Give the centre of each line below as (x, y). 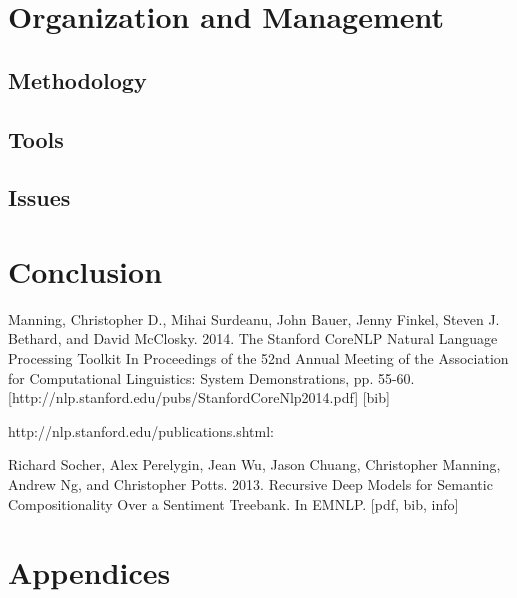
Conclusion (85, 270)
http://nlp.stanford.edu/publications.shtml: (141, 430)
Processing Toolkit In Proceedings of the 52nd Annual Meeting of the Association (258, 358)
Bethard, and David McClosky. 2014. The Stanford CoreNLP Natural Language (253, 338)
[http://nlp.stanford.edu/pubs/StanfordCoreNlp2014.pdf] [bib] (199, 397)
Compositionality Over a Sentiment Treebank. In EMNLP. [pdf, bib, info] (233, 503)
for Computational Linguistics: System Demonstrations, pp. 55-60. (211, 377)
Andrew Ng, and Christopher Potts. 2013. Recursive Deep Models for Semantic (250, 484)
